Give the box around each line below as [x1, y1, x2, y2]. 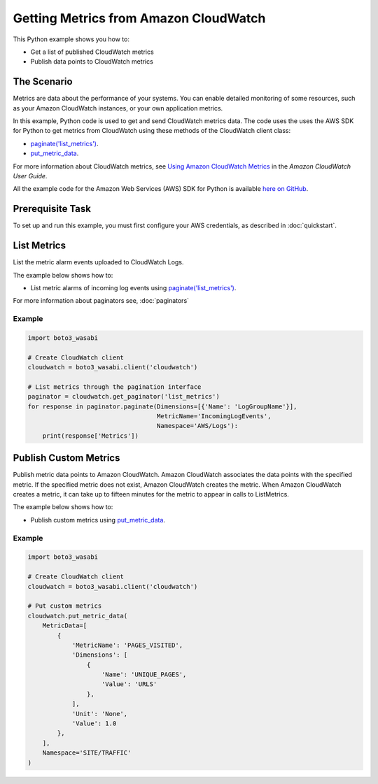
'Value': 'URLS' [101, 680, 157, 688]
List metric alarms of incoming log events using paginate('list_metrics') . [30, 283, 237, 292]
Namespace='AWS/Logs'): [156, 422, 239, 430]
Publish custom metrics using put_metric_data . [30, 515, 166, 524]
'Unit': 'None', [71, 710, 128, 718]
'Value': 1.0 [71, 720, 117, 727]
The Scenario [13, 76, 73, 87]
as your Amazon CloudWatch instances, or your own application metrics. [13, 104, 223, 112]
